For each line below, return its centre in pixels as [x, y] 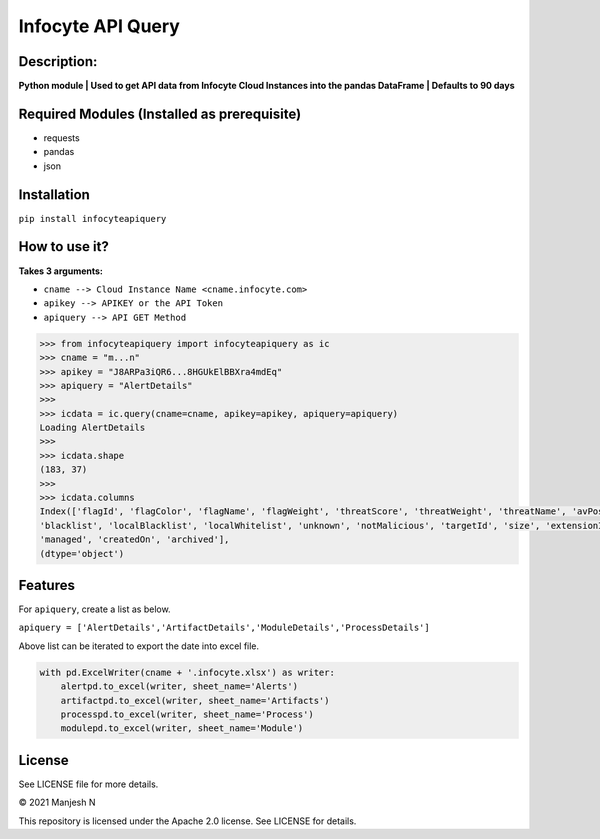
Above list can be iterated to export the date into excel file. [139, 646]
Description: [58, 61]
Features [46, 585]
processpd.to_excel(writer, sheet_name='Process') [187, 714]
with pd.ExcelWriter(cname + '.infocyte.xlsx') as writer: [187, 672]
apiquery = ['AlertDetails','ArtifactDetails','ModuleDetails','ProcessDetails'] [224, 628]
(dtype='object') [82, 553]
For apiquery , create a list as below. [94, 609]
